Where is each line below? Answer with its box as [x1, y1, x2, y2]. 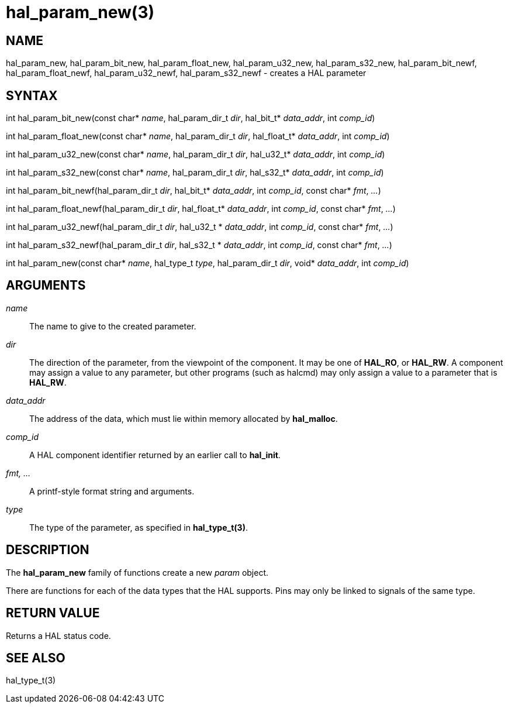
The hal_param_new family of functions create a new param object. [6, 567, 269, 578]
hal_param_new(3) [6, 2, 155, 22]
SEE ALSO [6, 650, 65, 665]
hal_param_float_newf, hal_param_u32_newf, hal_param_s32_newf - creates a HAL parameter [6, 68, 367, 78]
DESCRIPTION [6, 542, 89, 558]
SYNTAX [6, 88, 58, 103]
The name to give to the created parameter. [29, 321, 196, 331]
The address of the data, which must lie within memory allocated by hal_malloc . [29, 413, 338, 424]
